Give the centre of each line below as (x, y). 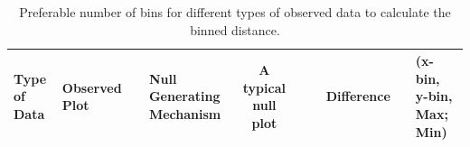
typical (264, 87)
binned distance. (235, 29)
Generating (184, 96)
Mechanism (185, 113)
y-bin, (434, 96)
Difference (358, 96)
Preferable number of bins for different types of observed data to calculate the (235, 12)
